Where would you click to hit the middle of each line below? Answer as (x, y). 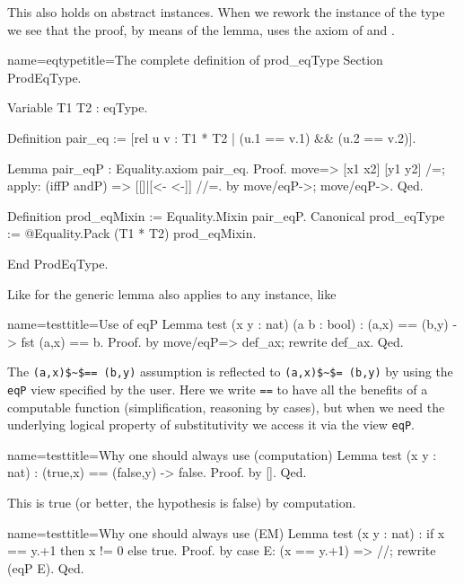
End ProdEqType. (58, 263)
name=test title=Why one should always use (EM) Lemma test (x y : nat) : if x (226, 532)
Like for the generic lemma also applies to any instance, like (172, 293)
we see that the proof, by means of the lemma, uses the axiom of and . (201, 29)
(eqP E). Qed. (46, 567)
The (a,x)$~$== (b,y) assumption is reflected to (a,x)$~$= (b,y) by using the (230, 372)
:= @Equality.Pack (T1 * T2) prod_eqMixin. (132, 233)
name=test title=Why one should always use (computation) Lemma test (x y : (222, 454)
